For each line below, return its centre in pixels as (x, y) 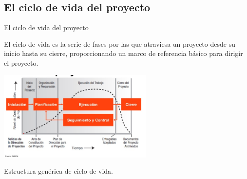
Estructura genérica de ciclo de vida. (58, 171)
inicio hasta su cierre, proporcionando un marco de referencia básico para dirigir (123, 53)
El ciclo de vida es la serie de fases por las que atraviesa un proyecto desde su (120, 44)
